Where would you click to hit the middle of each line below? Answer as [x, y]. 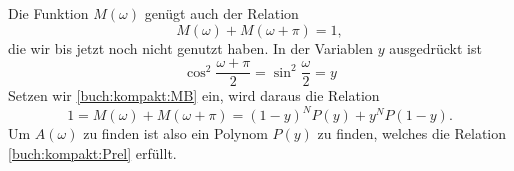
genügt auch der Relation [221, 13]
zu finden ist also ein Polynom [175, 133]
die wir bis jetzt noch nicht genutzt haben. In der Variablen [190, 47]
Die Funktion [48, 13]
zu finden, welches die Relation [412, 133]
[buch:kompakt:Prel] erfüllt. [92, 152]
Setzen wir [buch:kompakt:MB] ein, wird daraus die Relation [194, 95]
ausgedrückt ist [435, 47]
